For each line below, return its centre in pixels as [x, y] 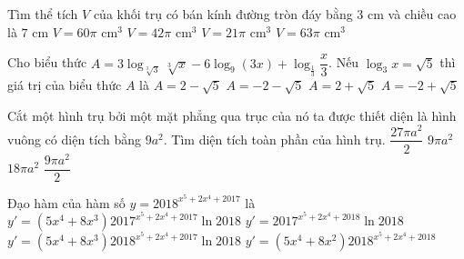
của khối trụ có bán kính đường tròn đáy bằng [223, 14]
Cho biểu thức [47, 62]
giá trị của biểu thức [65, 85]
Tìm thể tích [43, 14]
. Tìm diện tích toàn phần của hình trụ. [274, 139]
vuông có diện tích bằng [75, 139]
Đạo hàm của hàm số [66, 202]
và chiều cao [422, 14]
